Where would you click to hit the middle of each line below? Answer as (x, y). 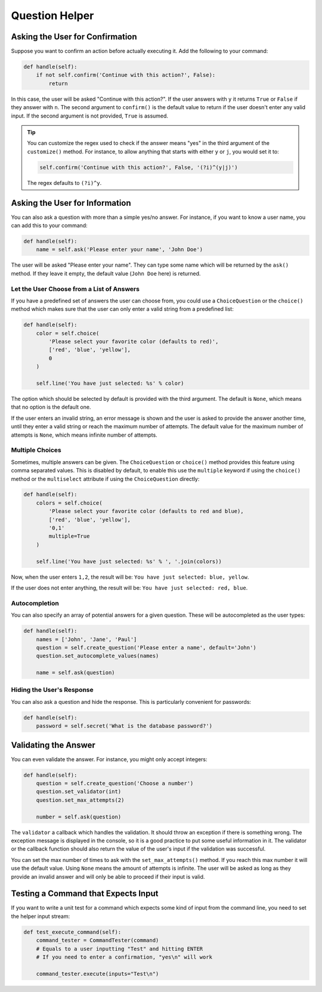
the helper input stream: (41, 916)
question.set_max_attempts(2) (80, 800)
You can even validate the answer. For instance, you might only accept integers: (109, 759)
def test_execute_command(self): (72, 932)
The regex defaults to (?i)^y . (64, 183)
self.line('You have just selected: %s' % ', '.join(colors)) (129, 561)
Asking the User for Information (71, 203)
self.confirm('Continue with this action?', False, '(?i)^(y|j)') (139, 167)
